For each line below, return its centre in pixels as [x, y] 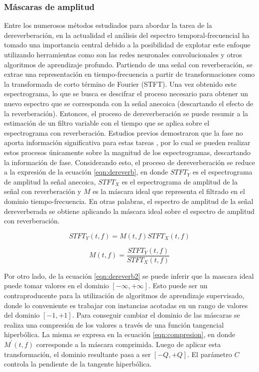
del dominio [22, 315]
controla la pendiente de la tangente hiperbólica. [78, 364]
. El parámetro [209, 354]
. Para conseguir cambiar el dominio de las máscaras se [156, 315]
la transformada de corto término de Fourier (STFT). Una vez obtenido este [121, 84]
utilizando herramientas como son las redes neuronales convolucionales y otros [123, 54]
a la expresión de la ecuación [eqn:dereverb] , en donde [86, 172]
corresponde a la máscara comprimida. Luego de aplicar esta [129, 344]
